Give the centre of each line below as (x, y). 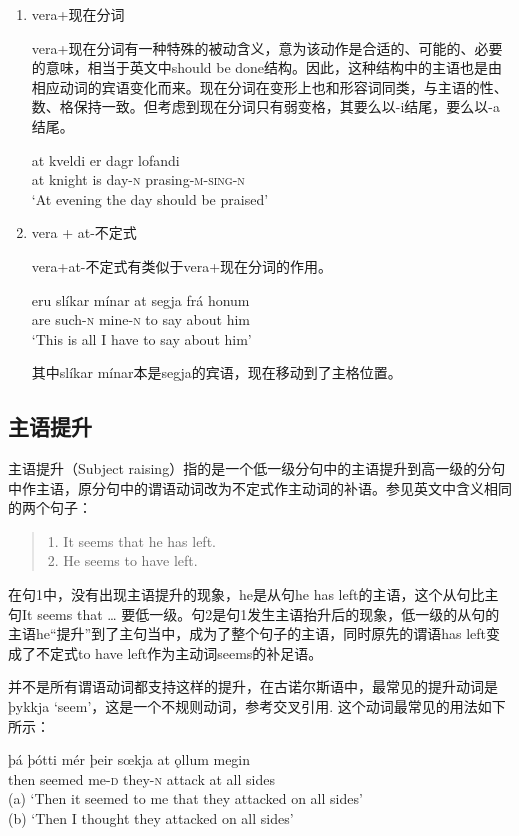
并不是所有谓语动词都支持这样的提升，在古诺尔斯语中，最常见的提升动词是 (253, 686)
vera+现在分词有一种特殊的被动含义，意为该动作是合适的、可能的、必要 (267, 47)
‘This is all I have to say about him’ (141, 338)
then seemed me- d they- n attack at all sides (141, 778)
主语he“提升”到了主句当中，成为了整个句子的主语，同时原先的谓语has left (247, 633)
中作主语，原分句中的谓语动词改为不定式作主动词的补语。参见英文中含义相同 (260, 487)
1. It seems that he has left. (131, 540)
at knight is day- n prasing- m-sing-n (138, 179)
